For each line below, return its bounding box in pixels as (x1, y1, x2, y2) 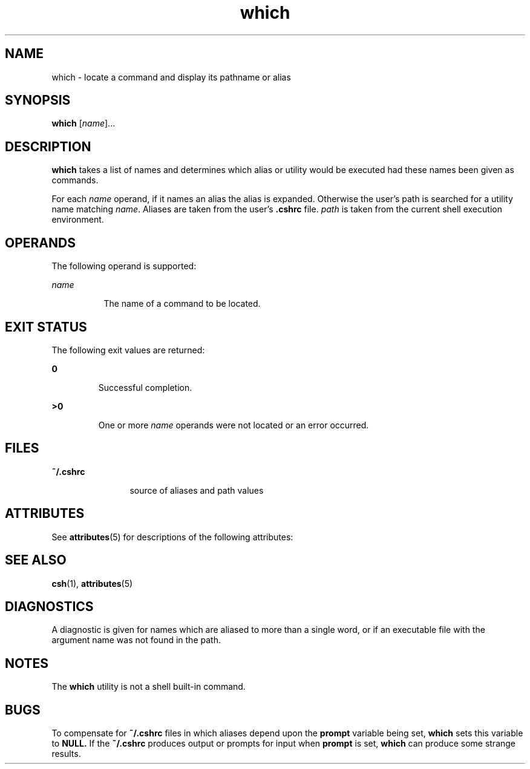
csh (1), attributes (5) (51, 578, 133, 589)
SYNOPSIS (5, 93, 71, 108)
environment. (51, 214, 104, 225)
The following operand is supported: (51, 261, 197, 272)
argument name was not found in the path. (51, 635, 221, 646)
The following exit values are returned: (51, 344, 205, 355)
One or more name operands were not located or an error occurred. (98, 419, 369, 430)
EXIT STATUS (5, 319, 87, 335)
